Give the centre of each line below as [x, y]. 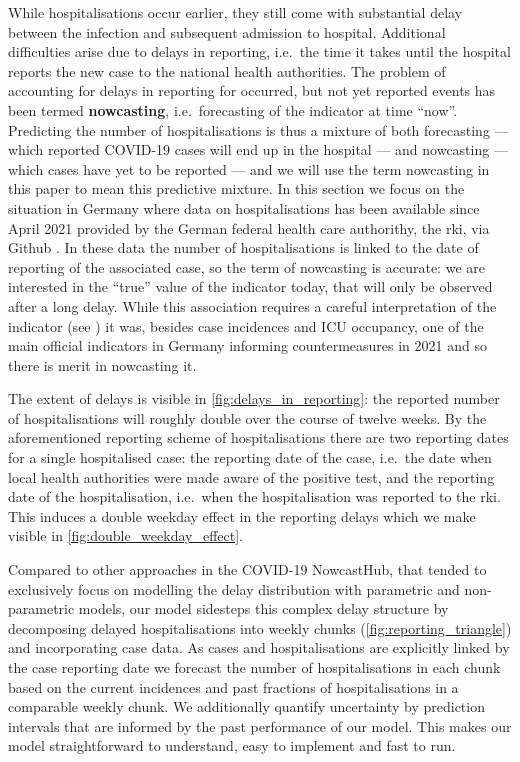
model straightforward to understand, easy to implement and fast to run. [232, 745]
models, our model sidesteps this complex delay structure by [263, 608]
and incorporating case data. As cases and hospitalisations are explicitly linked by [259, 647]
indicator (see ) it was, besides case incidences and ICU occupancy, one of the [246, 325]
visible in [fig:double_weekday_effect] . [125, 535]
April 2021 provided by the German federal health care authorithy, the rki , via [249, 227]
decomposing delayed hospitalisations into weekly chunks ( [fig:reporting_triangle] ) [260, 627]
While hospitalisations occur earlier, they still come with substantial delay [235, 12]
